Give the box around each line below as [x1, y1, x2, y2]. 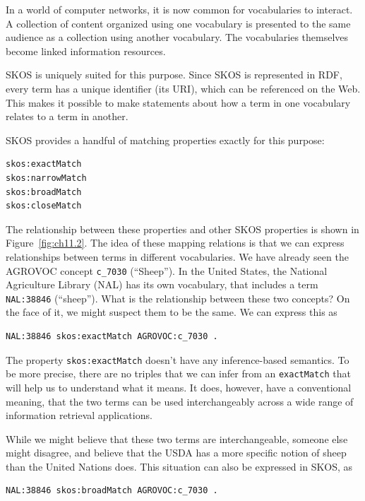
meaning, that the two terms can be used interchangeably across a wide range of [6, 394, 354, 408]
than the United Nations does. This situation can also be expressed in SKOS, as [6, 459, 353, 473]
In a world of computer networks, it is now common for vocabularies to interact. [6, 2, 353, 16]
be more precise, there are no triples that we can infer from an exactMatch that [6, 366, 351, 381]
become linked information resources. [6, 43, 166, 58]
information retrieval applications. [6, 408, 152, 423]
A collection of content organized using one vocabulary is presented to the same [6, 16, 351, 30]
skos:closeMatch [6, 201, 82, 211]
